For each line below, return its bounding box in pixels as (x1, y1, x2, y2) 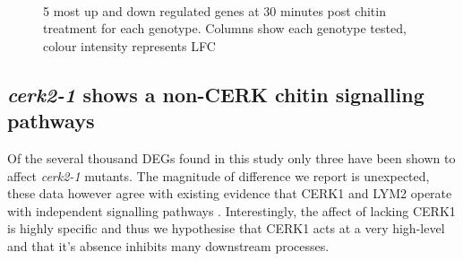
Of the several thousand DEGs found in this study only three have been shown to (7, 148, 456, 167)
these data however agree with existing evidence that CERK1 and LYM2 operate (7, 184, 452, 203)
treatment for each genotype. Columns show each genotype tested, (43, 19, 407, 38)
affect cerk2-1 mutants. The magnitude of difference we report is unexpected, (7, 166, 430, 185)
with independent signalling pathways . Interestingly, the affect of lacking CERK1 (7, 201, 456, 220)
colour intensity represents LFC (43, 36, 216, 55)
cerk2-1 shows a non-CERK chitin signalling (7, 80, 424, 108)
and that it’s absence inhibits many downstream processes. (7, 236, 330, 255)
